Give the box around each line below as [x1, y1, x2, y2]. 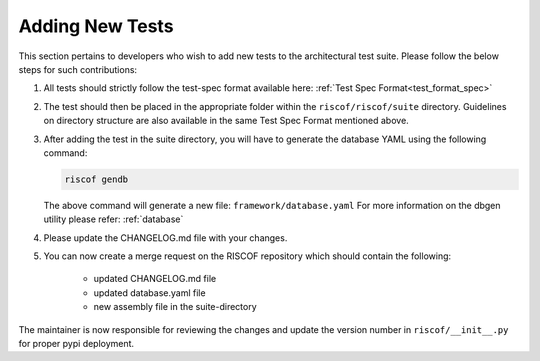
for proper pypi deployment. [18, 337, 135, 349]
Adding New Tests [18, 15, 174, 37]
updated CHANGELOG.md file [93, 273, 217, 285]
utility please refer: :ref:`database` [43, 213, 184, 225]
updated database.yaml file [93, 286, 206, 299]
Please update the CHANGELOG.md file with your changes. [43, 231, 288, 244]
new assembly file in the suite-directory [93, 301, 257, 313]
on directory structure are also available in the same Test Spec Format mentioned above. [43, 115, 409, 127]
